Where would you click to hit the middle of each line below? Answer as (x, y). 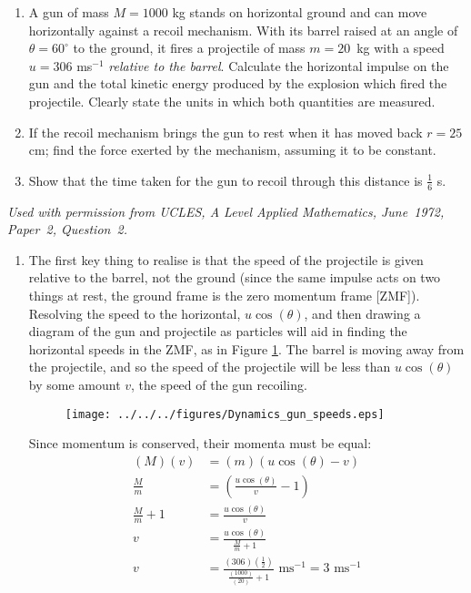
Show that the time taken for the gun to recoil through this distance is (225, 180)
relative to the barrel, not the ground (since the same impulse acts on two (235, 277)
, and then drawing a (362, 313)
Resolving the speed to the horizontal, (135, 313)
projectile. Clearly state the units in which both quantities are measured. (232, 101)
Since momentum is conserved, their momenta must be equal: (200, 443)
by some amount (75, 384)
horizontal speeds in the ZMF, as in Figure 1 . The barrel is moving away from (246, 348)
